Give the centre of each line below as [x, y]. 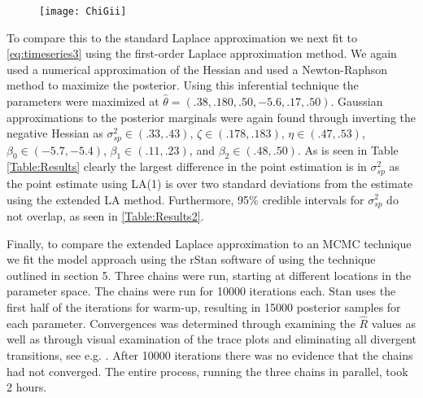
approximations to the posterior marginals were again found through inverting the [211, 117]
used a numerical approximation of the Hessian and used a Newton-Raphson [197, 69]
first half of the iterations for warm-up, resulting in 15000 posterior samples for [204, 306]
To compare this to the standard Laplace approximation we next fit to [182, 37]
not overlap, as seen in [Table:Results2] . [105, 215]
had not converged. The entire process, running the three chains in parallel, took [207, 371]
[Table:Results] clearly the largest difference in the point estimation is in [187, 166]
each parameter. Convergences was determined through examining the [181, 323]
